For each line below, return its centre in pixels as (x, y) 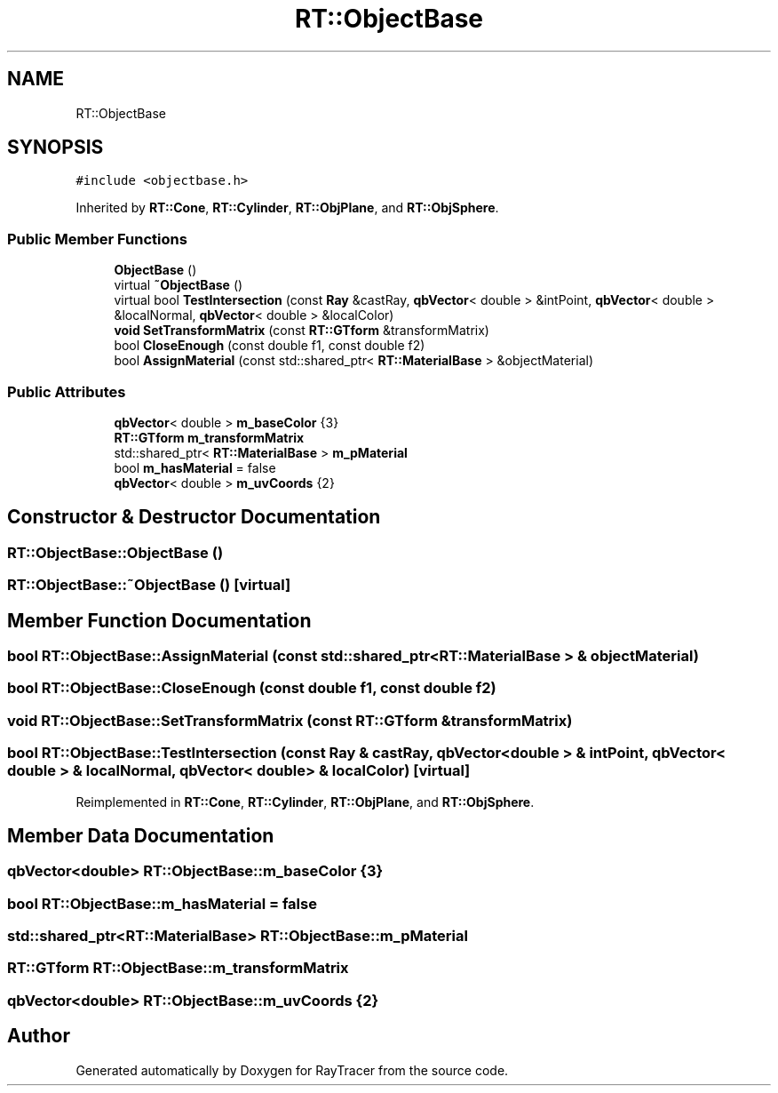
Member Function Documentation (159, 620)
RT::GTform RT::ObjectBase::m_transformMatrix (178, 968)
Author (39, 1036)
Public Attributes (67, 391)
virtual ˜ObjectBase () (179, 285)
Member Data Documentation (141, 835)
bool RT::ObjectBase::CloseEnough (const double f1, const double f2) (252, 688)
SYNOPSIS (56, 148)
